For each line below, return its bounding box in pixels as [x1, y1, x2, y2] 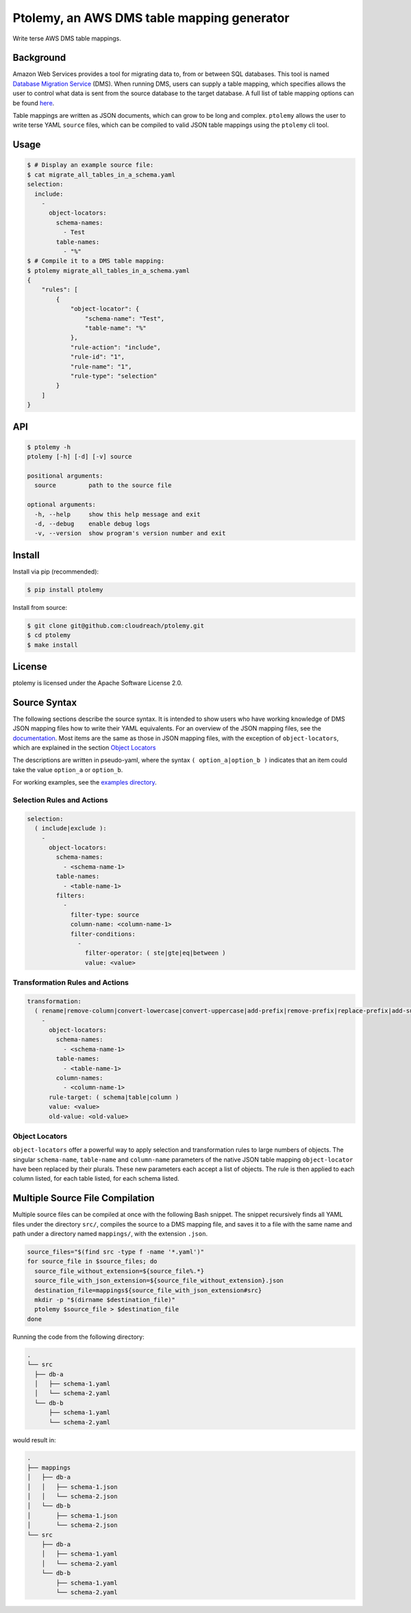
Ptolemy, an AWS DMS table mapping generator [12, 10, 290, 25]
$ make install [27, 641, 78, 649]
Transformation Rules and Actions [12, 978, 129, 987]
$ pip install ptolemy [27, 586, 103, 593]
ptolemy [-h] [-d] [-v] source [27, 453, 133, 460]
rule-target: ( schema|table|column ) [49, 1093, 179, 1101]
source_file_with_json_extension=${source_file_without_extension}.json [34, 1277, 284, 1285]
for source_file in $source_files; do [27, 1257, 158, 1266]
